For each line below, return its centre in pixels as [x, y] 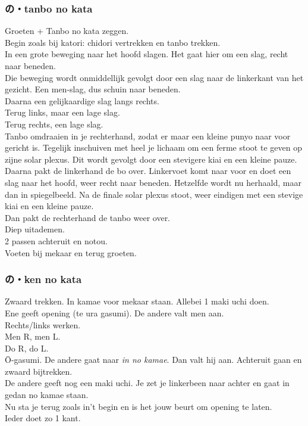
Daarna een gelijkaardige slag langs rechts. [82, 100]
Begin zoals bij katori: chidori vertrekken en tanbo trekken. [113, 42]
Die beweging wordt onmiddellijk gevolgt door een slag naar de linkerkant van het [154, 77]
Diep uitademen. [35, 229]
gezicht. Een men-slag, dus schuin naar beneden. [93, 89]
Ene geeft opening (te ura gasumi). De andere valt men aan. [114, 312]
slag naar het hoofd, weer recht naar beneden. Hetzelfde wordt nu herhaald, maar [153, 182]
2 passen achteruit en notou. [56, 240]
